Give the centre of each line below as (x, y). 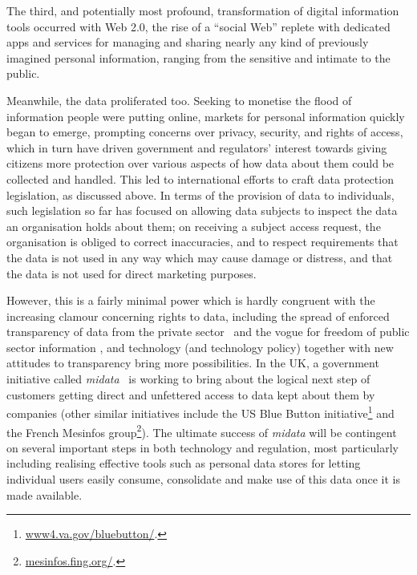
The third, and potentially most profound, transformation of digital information (203, 10)
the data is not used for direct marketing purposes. (132, 273)
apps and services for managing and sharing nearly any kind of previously (188, 42)
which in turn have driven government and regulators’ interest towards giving (197, 147)
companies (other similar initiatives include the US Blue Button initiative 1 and (200, 412)
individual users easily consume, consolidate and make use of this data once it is (204, 478)
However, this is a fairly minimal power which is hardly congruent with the (191, 300)
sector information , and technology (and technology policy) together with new (200, 347)
